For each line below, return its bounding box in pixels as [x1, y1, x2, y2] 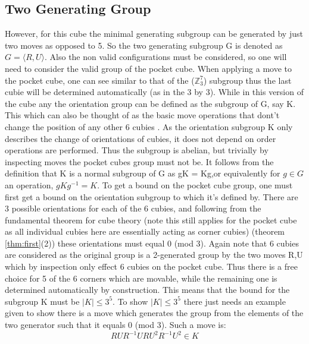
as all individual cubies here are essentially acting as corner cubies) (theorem [5, 225, 285, 238]
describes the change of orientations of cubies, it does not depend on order [5, 132, 276, 144]
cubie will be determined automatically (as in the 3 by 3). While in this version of [5, 86, 304, 98]
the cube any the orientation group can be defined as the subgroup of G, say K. [5, 97, 296, 109]
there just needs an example [183, 295, 286, 307]
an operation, [5, 178, 54, 191]
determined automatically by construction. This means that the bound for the [5, 283, 290, 296]
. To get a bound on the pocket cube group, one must [97, 178, 293, 191]
